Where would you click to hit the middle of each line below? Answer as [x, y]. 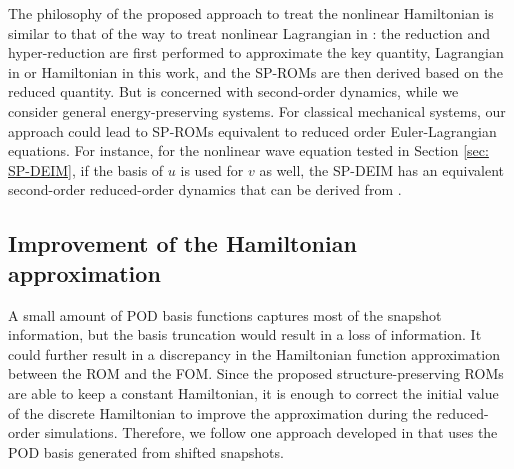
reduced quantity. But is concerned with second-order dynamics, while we [233, 91]
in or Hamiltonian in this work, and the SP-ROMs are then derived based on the [256, 71]
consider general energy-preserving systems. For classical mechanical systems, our [257, 110]
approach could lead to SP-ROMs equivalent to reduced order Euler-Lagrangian [252, 130]
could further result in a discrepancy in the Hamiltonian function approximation [254, 353]
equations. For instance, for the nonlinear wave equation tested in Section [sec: [248, 150]
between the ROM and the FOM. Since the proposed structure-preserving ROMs [256, 373]
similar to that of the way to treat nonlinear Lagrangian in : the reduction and [249, 32]
